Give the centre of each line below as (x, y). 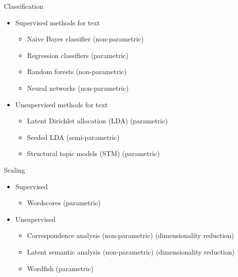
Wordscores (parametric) (64, 203)
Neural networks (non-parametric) (78, 88)
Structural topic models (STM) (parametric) (93, 153)
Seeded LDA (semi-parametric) (73, 137)
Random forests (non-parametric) (77, 71)
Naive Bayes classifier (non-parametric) (85, 39)
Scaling (15, 169)
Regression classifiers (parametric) (78, 55)
